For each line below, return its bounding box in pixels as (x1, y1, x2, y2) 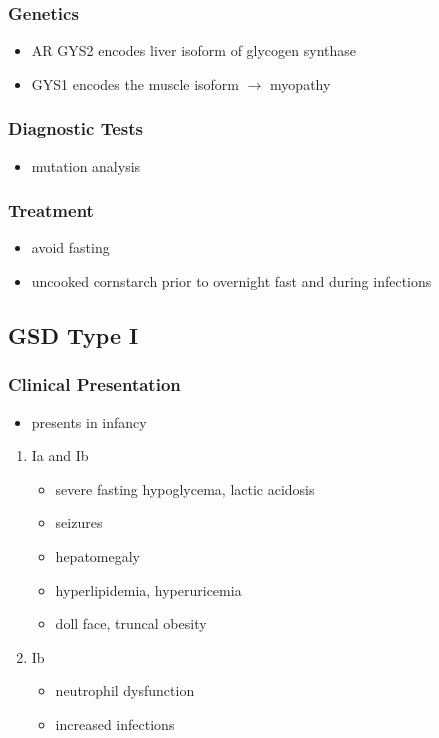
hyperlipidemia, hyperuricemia (55, 579, 242, 600)
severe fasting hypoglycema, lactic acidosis (55, 478, 315, 499)
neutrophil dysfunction (55, 680, 195, 701)
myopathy (270, 73, 331, 94)
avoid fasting (31, 237, 110, 258)
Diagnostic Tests (8, 116, 143, 141)
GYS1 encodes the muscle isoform (31, 73, 240, 94)
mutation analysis (31, 155, 141, 176)
